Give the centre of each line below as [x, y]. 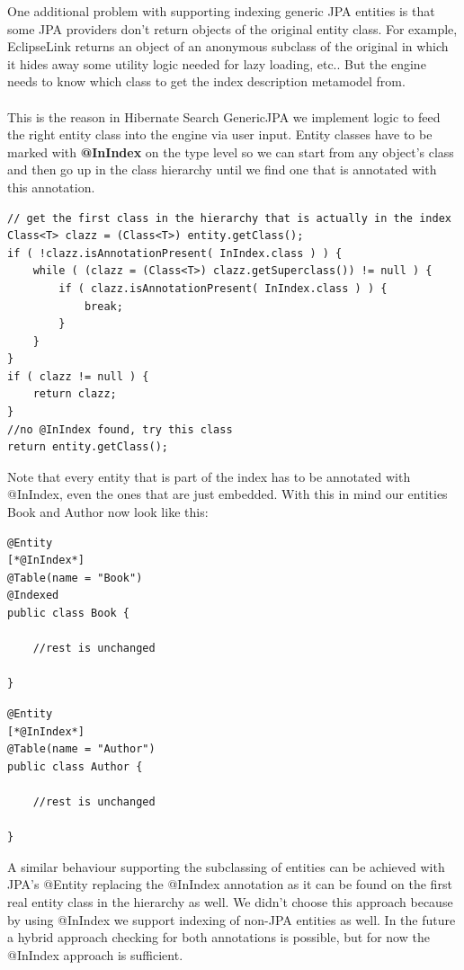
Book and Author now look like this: [108, 512]
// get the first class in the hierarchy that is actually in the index [229, 218]
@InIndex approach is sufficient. [95, 954]
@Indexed [33, 596]
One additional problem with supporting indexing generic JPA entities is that [221, 11]
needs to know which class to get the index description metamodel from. [206, 81]
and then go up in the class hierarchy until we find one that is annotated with [222, 169]
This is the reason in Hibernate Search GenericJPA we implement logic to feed [224, 116]
